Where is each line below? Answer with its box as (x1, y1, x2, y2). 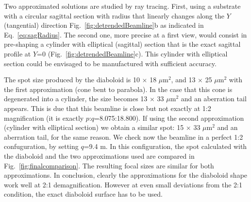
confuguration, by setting (4, 141, 79, 151)
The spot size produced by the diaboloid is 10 (4, 74, 140, 85)
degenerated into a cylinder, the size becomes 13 (4, 93, 148, 104)
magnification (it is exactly (4, 112, 84, 123)
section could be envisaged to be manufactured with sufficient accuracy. (4, 58, 217, 68)
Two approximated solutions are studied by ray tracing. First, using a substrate (4, 1, 241, 11)
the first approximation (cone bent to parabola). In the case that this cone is (4, 84, 233, 94)
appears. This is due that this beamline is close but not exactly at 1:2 (4, 103, 211, 113)
